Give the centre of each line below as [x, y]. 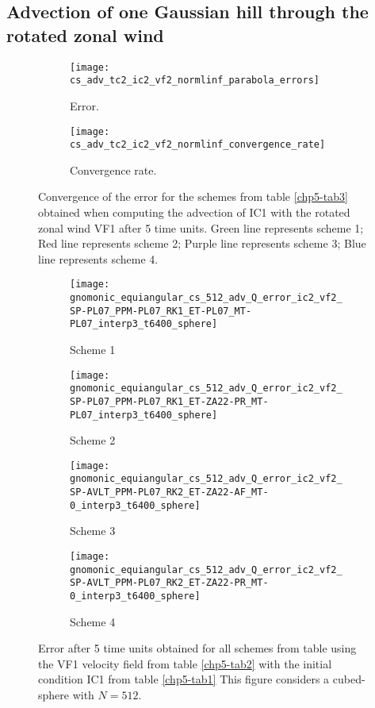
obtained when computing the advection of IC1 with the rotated [194, 212]
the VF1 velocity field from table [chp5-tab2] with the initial [185, 663]
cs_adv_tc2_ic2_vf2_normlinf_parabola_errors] [195, 81]
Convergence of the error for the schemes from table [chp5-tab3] [193, 196]
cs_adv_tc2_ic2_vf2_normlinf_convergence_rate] [198, 145]
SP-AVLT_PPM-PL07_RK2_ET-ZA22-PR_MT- [169, 583]
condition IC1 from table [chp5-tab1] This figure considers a [184, 679]
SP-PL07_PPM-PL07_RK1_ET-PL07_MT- [161, 311]
